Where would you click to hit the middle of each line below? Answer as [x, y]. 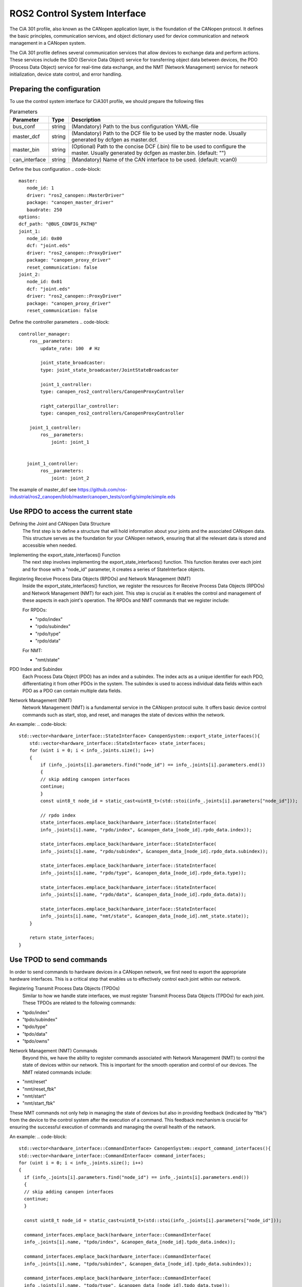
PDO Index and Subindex [36, 669]
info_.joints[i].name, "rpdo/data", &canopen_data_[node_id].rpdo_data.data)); [144, 895]
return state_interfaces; [62, 938]
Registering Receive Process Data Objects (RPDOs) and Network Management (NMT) [100, 579]
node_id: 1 [40, 188]
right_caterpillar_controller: [80, 406]
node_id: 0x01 [44, 282]
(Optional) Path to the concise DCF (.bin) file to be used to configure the [159, 146]
